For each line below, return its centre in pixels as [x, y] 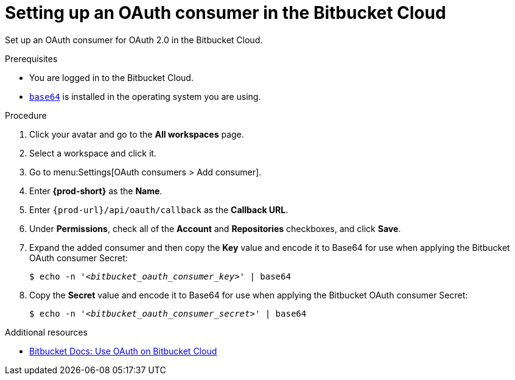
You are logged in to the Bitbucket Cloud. [111, 77]
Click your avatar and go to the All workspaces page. [137, 134]
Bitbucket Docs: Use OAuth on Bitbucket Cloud [123, 351]
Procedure [26, 115]
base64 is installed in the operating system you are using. [145, 96]
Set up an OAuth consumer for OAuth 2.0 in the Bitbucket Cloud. [134, 40]
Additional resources [46, 332]
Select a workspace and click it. [93, 153]
